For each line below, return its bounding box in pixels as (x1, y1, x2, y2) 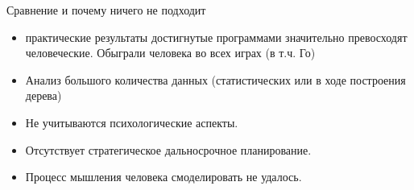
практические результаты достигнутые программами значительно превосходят (25, 28, 408, 45)
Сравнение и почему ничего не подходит (6, 2, 206, 18)
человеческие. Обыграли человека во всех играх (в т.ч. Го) (25, 44, 316, 61)
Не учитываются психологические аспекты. (25, 114, 238, 130)
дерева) (25, 87, 62, 104)
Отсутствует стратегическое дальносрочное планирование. (25, 141, 312, 158)
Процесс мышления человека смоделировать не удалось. (25, 168, 302, 185)
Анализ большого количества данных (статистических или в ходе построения (25, 71, 406, 88)
